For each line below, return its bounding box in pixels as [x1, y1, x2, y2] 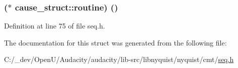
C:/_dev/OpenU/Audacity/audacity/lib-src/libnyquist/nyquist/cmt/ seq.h [4, 54, 234, 64]
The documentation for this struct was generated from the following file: [4, 37, 227, 47]
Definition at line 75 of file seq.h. [4, 20, 105, 31]
